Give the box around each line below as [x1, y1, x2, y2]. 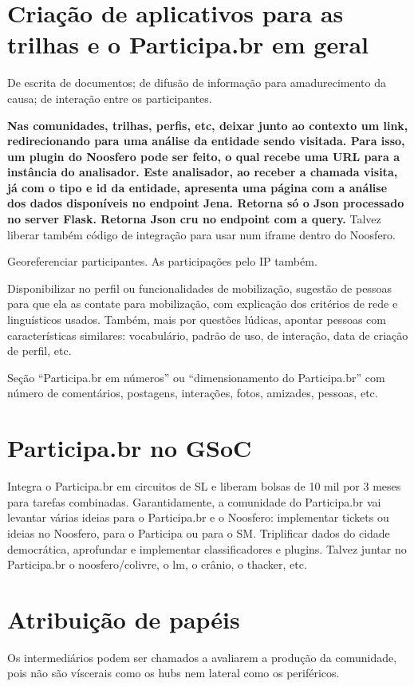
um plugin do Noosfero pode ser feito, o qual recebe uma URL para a [7, 148, 400, 164]
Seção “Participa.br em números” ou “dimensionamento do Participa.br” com [7, 369, 385, 385]
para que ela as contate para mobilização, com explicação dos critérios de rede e [7, 295, 398, 312]
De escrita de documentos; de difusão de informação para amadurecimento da [7, 74, 387, 91]
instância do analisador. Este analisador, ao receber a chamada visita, [7, 164, 398, 180]
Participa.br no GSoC [7, 432, 252, 464]
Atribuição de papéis [7, 602, 240, 635]
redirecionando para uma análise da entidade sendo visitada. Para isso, [7, 132, 405, 149]
